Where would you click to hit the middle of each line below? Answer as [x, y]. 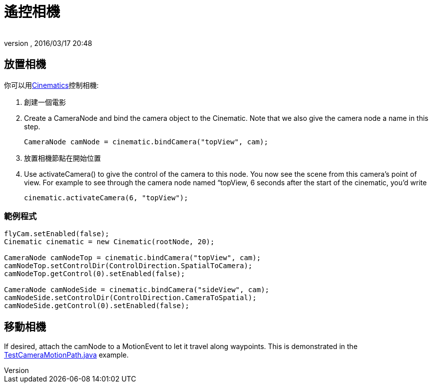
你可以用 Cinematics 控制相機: [51, 85]
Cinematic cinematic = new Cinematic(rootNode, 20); [109, 242]
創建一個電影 [45, 102]
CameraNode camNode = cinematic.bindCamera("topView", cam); [146, 142]
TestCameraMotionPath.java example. [66, 355]
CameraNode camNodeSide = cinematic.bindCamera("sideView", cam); [137, 290]
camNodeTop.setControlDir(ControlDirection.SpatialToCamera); [128, 266]
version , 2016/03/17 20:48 [48, 43]
